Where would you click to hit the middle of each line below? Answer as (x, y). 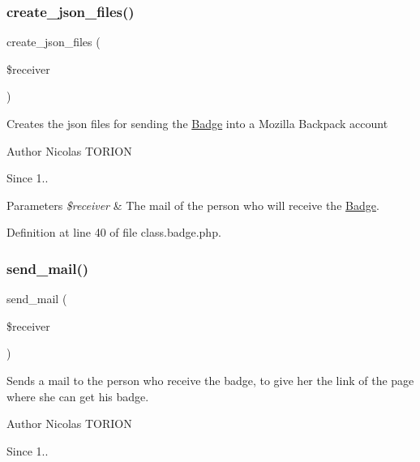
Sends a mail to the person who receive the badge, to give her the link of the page (210, 380)
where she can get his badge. (78, 396)
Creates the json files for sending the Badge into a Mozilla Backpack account (197, 123)
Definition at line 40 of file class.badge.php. (114, 232)
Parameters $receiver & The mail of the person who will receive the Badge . (193, 205)
